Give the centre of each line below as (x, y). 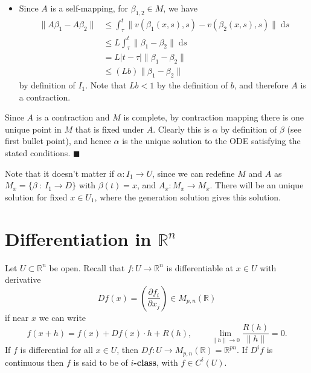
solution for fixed (36, 196)
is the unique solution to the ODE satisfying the (211, 141)
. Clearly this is (181, 129)
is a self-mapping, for (89, 8)
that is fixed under (109, 129)
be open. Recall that (87, 267)
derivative (23, 279)
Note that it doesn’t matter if (59, 173)
